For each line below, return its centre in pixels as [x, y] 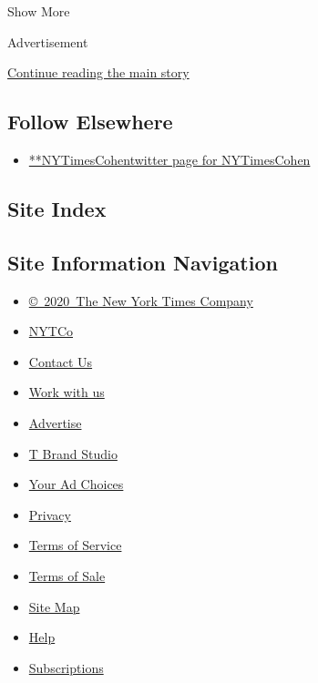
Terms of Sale [67, 575]
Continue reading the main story [98, 72]
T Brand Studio [73, 453]
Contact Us [61, 361]
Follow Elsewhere [90, 122]
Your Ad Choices [76, 484]
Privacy [50, 514]
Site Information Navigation [143, 262]
